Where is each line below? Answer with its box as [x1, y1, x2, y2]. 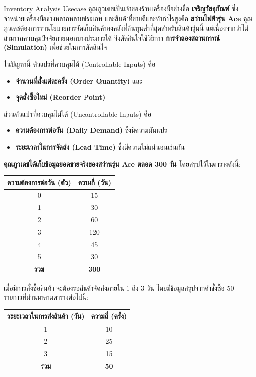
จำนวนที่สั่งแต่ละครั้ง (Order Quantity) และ [15, 75, 143, 85]
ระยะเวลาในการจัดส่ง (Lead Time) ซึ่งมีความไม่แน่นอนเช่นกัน [15, 141, 185, 152]
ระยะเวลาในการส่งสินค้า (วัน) [7, 311, 85, 321]
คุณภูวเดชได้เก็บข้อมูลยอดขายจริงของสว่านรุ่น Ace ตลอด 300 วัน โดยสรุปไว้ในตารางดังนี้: [4, 158, 241, 168]
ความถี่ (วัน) [78, 177, 111, 187]
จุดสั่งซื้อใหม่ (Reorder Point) [15, 92, 106, 102]
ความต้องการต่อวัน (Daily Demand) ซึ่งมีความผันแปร [15, 125, 168, 135]
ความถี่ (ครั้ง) [91, 311, 127, 321]
